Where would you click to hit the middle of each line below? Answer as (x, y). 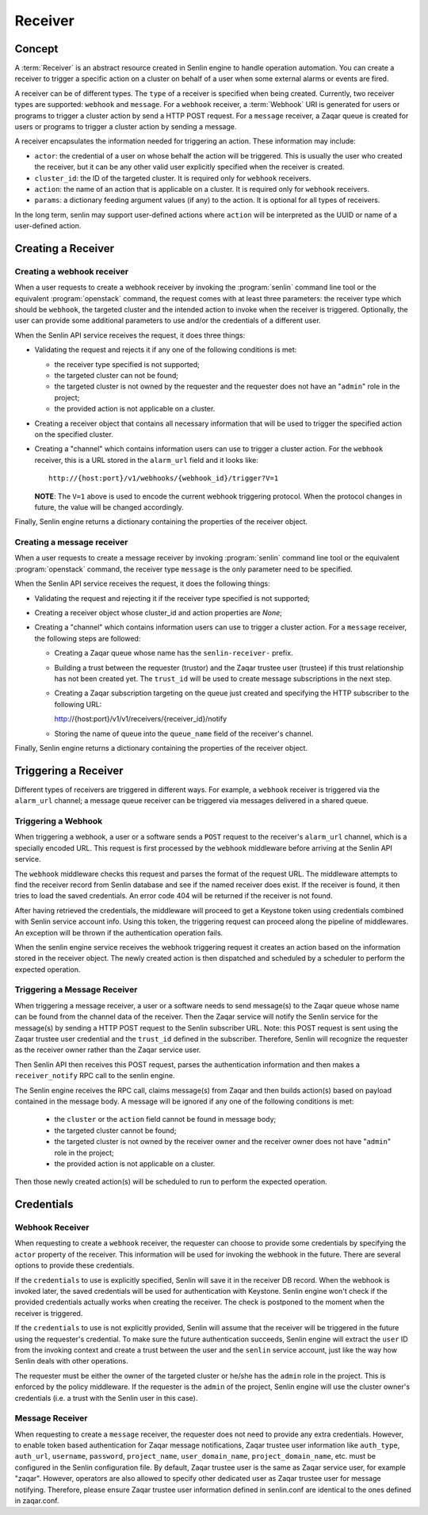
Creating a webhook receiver (72, 271)
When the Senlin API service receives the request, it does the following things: (143, 583)
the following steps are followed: (88, 638)
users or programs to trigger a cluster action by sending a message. (126, 127)
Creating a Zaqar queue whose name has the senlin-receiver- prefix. (174, 653)
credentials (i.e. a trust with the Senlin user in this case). (106, 1398)
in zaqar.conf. (37, 1501)
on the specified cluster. (74, 434)
